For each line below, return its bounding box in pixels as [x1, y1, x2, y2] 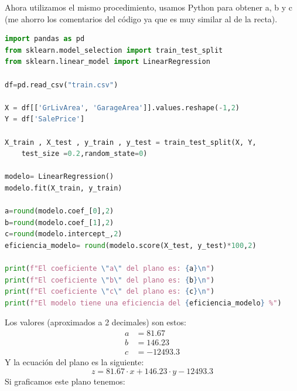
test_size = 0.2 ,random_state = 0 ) [21, 149, 148, 158]
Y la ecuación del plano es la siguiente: [5, 356, 144, 368]
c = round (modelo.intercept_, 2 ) [5, 230, 122, 239]
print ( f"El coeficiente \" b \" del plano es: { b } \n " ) [5, 276, 215, 284]
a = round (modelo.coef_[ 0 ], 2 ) [5, 207, 114, 216]
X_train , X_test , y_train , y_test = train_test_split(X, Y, [5, 138, 257, 147]
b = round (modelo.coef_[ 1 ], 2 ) [5, 218, 114, 227]
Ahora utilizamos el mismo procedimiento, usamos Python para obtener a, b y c [5, 1, 293, 13]
